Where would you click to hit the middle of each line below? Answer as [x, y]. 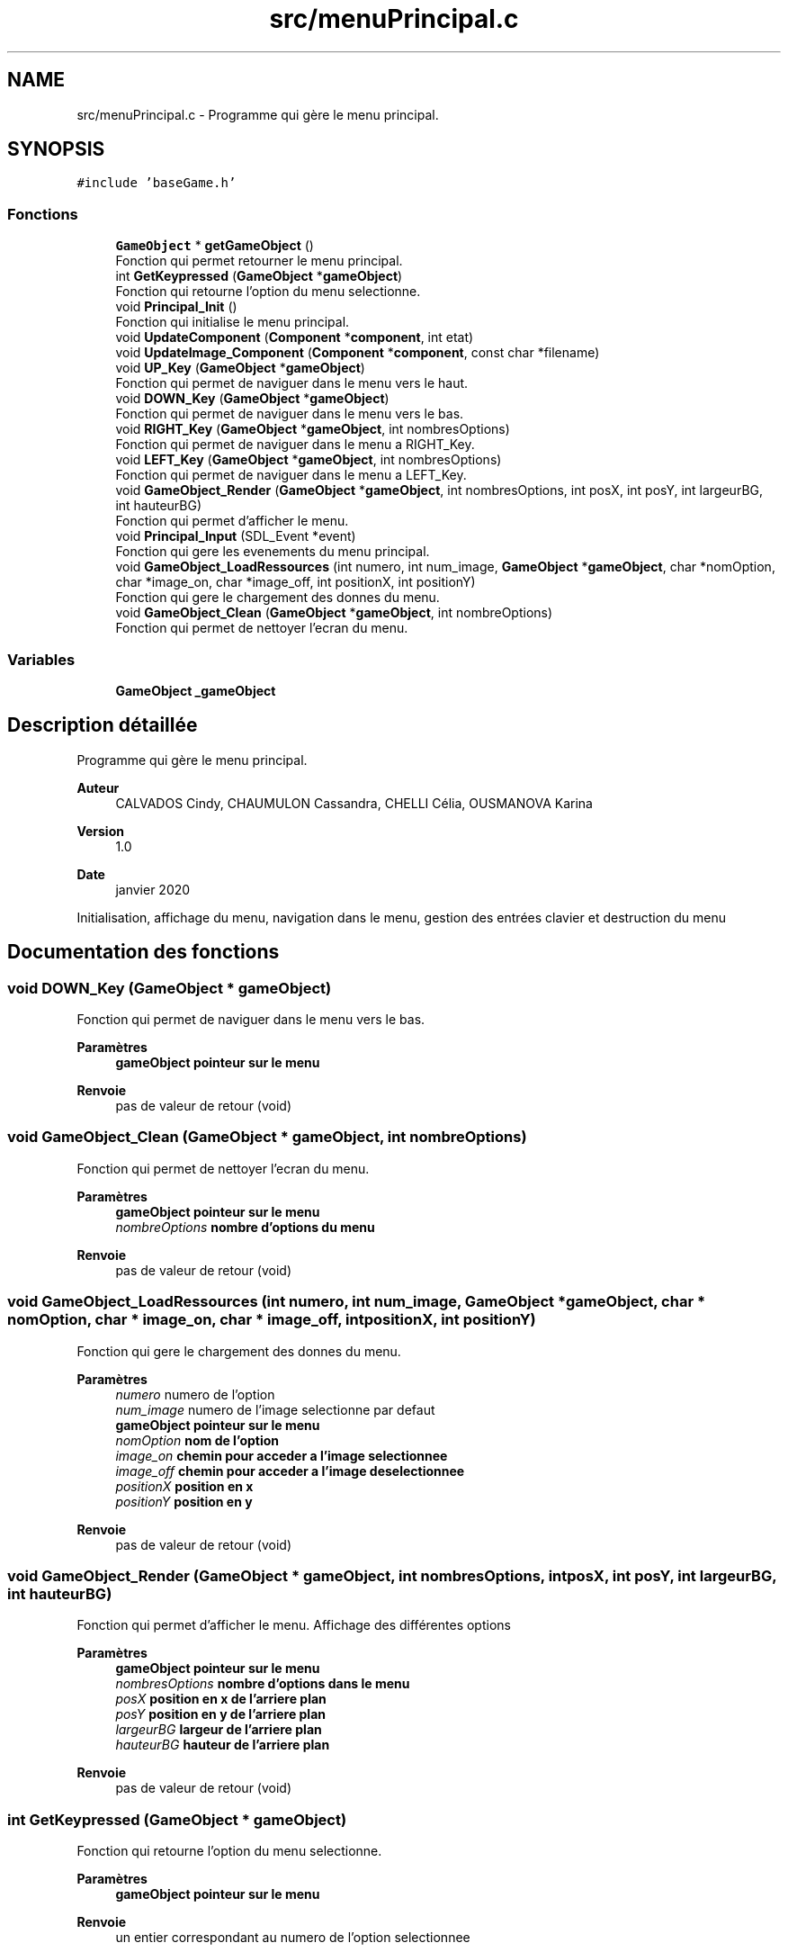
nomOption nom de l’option [197, 1440]
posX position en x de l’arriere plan [221, 1699]
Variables [41, 659]
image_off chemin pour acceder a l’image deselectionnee [290, 1471]
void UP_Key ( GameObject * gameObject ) [240, 368]
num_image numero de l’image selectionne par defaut [275, 1409]
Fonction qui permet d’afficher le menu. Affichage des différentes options [294, 1625]
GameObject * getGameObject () [215, 246]
